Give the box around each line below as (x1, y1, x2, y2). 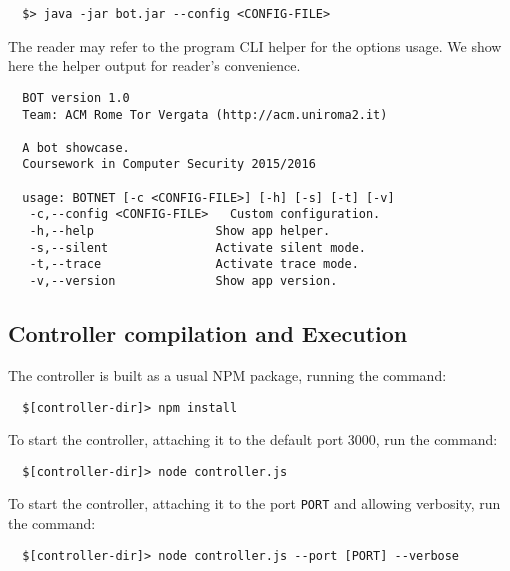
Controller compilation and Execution (8, 318, 408, 349)
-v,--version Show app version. (29, 274, 338, 289)
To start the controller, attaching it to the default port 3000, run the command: (8, 429, 498, 450)
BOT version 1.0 (22, 90, 130, 105)
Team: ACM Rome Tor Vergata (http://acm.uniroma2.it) (22, 107, 388, 122)
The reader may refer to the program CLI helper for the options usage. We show (8, 35, 502, 56)
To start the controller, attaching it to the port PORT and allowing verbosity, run (8, 493, 501, 514)
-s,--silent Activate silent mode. (29, 240, 366, 255)
